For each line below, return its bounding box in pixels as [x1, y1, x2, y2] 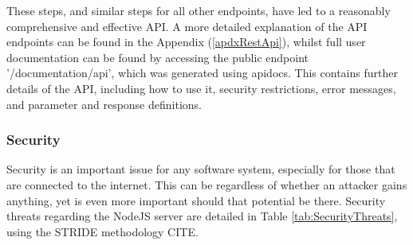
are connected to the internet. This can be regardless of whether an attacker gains [6, 176, 407, 192]
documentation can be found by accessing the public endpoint [6, 49, 309, 65]
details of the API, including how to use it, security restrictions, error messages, [6, 80, 396, 96]
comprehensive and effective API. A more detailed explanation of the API [6, 17, 368, 34]
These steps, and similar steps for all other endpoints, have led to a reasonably [6, 2, 391, 18]
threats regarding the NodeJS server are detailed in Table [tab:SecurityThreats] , [6, 208, 398, 224]
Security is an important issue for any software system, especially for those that [6, 161, 395, 177]
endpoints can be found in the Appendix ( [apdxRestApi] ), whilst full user [6, 33, 366, 50]
